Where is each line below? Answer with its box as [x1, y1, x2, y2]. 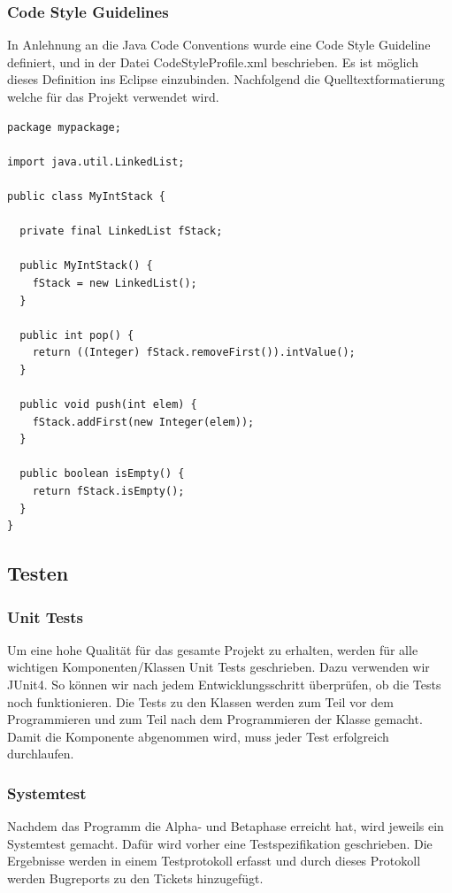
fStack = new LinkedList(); [32, 276, 197, 289]
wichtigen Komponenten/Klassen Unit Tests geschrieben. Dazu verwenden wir [7, 658, 430, 676]
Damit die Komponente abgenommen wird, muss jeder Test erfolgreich [7, 727, 389, 745]
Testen [7, 559, 69, 587]
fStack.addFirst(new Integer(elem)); [32, 415, 255, 428]
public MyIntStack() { [19, 259, 153, 273]
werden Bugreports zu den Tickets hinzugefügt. [7, 869, 264, 887]
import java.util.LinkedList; [7, 155, 185, 168]
